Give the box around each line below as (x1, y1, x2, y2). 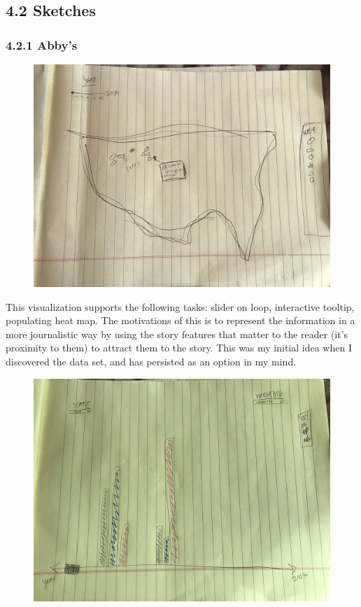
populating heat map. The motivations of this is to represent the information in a (6, 313, 355, 328)
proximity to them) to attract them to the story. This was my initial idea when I (6, 340, 352, 355)
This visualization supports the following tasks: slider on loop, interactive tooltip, (6, 299, 355, 314)
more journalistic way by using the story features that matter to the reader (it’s (6, 326, 348, 341)
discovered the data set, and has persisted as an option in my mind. (6, 354, 297, 368)
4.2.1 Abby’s (6, 36, 78, 53)
